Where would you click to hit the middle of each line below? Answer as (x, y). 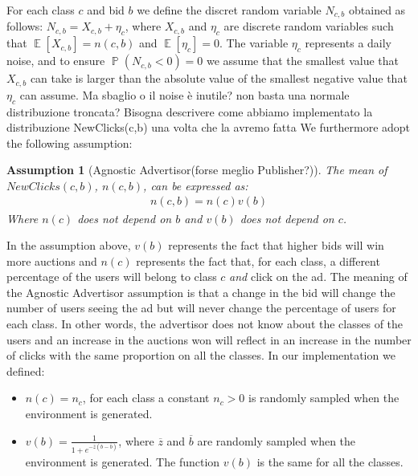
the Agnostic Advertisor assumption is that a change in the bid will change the (201, 292)
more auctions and (52, 260)
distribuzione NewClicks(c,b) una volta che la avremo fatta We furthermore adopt (209, 127)
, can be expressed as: (196, 185)
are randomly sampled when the (277, 440)
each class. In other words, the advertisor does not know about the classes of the (205, 324)
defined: (26, 370)
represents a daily (348, 43)
